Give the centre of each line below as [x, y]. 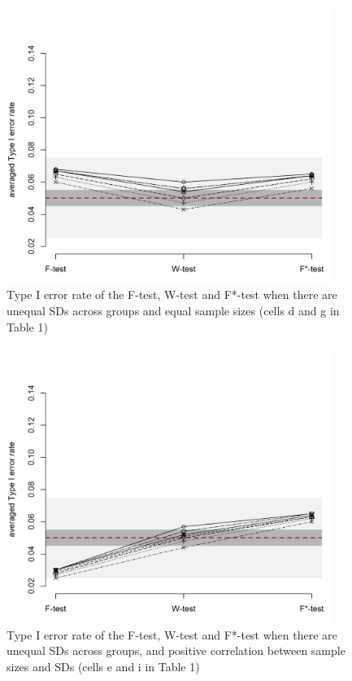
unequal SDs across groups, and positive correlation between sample [176, 650]
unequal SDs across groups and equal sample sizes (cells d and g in [173, 311]
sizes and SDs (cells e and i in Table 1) [103, 666]
